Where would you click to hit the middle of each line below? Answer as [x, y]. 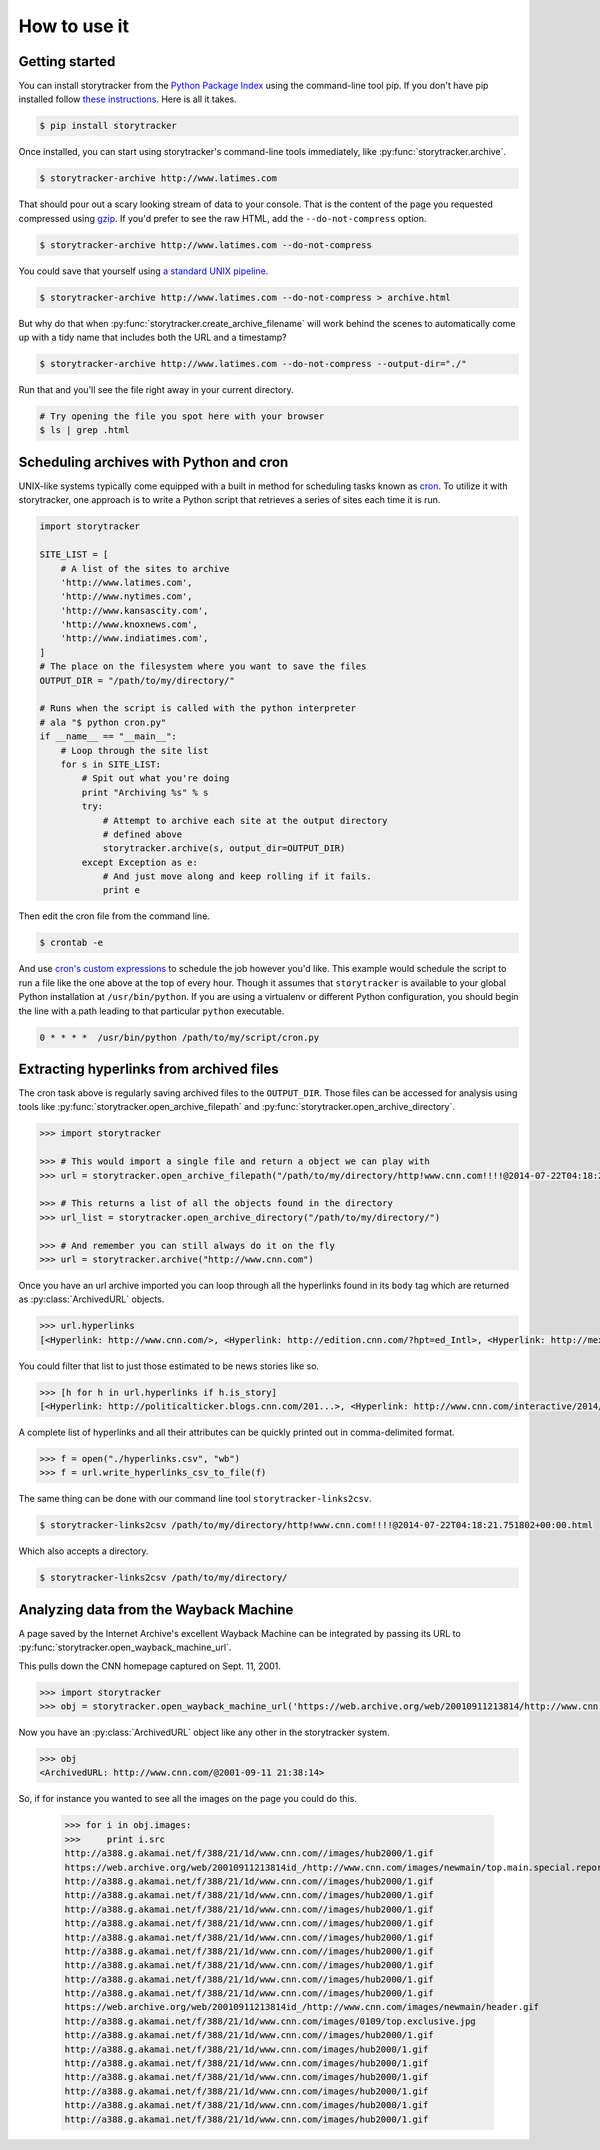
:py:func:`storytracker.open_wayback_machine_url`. [125, 1647]
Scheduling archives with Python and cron [153, 461]
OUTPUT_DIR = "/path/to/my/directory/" [137, 680]
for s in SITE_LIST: [111, 764]
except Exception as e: [140, 862]
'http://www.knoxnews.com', [129, 624]
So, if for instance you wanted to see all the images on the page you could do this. [187, 1799]
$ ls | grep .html [84, 430]
